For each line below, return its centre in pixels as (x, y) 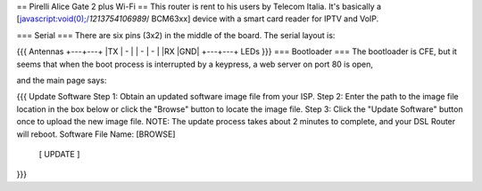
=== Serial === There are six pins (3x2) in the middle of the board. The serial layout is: (176, 35)
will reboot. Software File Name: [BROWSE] (96, 134)
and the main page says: (62, 80)
